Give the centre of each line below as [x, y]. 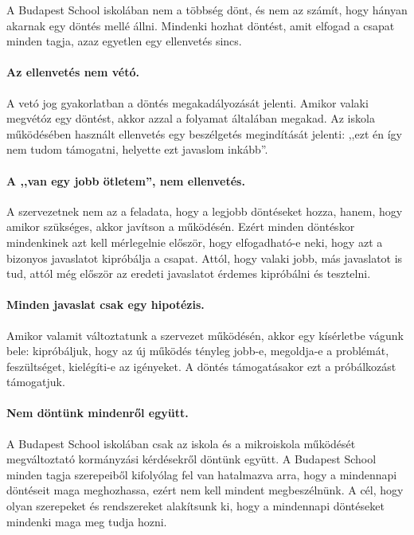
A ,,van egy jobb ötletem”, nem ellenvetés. [126, 180]
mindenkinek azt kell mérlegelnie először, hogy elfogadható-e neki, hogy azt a [195, 242]
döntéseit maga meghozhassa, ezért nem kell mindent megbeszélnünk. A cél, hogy [205, 490]
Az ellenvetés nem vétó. [73, 72]
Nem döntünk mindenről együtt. [98, 413]
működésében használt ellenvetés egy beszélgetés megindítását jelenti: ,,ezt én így [204, 133]
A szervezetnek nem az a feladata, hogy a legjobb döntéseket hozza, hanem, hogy [205, 211]
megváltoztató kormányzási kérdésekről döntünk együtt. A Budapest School [191, 459]
